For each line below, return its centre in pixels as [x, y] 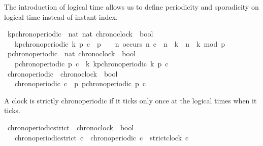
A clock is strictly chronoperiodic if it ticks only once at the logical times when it [130, 100]
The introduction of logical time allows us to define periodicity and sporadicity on [131, 7]
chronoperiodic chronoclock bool [62, 73]
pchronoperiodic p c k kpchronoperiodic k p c [91, 63]
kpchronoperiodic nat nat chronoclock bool [80, 34]
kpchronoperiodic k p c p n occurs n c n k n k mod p [120, 43]
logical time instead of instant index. [61, 16]
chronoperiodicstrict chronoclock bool [71, 127]
